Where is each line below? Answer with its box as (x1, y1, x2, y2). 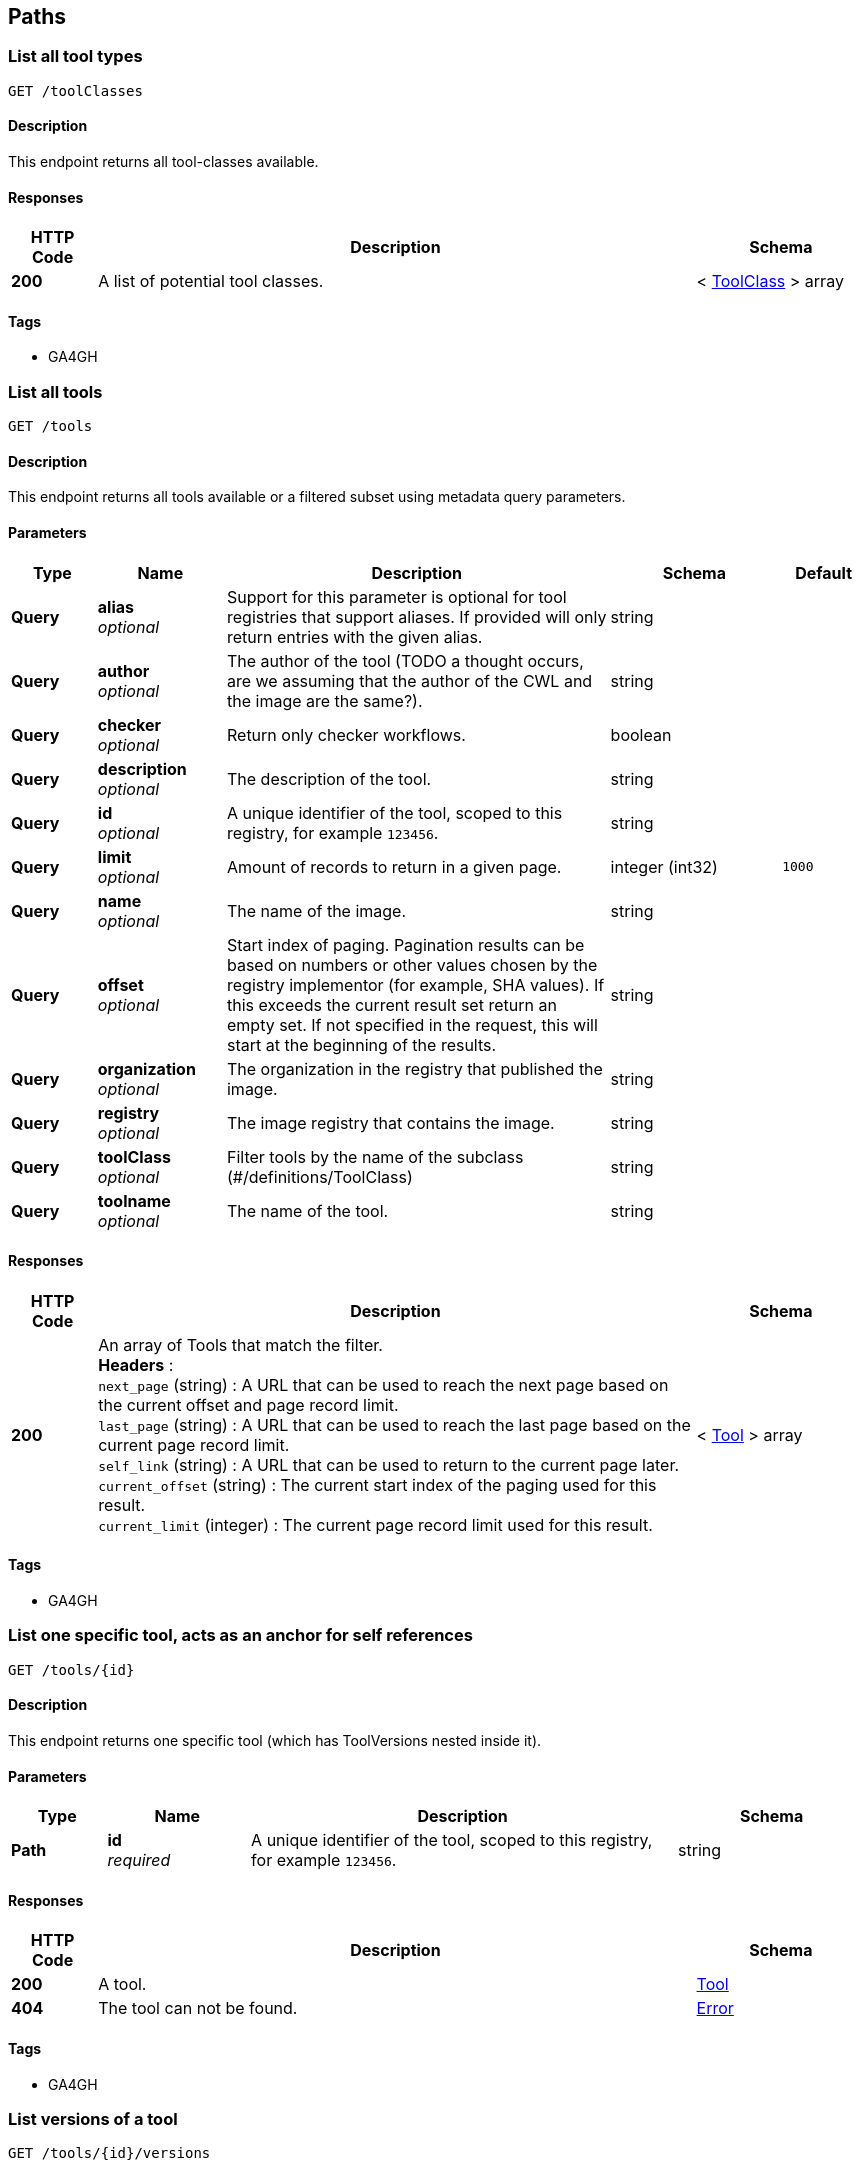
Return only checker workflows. (226, 724, 466, 745)
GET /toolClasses (8, 82, 143, 99)
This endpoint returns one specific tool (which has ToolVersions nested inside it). (8, 1732, 542, 1750)
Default (795, 562, 852, 583)
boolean (610, 724, 672, 745)
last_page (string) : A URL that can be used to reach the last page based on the (98, 1414, 691, 1435)
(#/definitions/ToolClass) (226, 1166, 413, 1187)
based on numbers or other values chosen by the (226, 954, 598, 975)
